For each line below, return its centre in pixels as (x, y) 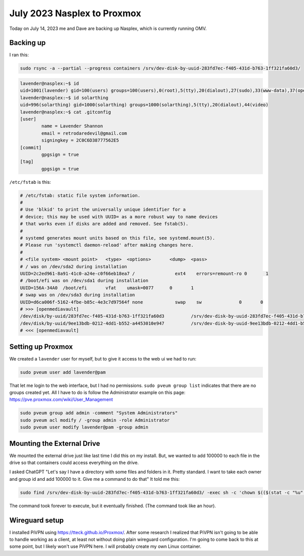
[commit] (31, 148)
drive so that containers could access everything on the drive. (74, 463)
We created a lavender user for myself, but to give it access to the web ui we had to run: (103, 358)
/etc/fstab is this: (30, 182)
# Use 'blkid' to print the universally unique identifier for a (103, 210)
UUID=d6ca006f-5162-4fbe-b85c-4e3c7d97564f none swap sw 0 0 (142, 302)
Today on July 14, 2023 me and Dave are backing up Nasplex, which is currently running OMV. (108, 28)
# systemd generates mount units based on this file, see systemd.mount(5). (118, 238)
